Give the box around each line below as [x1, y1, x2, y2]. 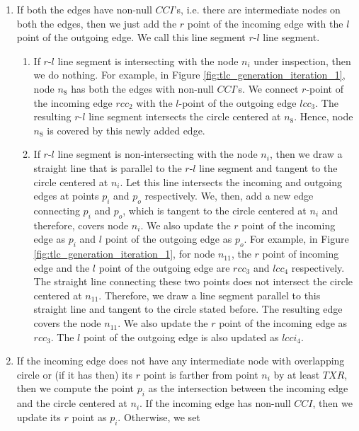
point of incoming [262, 246, 339, 261]
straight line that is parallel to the [33, 160, 182, 175]
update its [16, 409, 61, 424]
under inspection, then [253, 53, 351, 68]
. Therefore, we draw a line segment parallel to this [98, 287, 321, 302]
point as [72, 409, 107, 424]
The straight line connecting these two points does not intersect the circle [33, 274, 353, 289]
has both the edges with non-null [71, 81, 214, 96]
